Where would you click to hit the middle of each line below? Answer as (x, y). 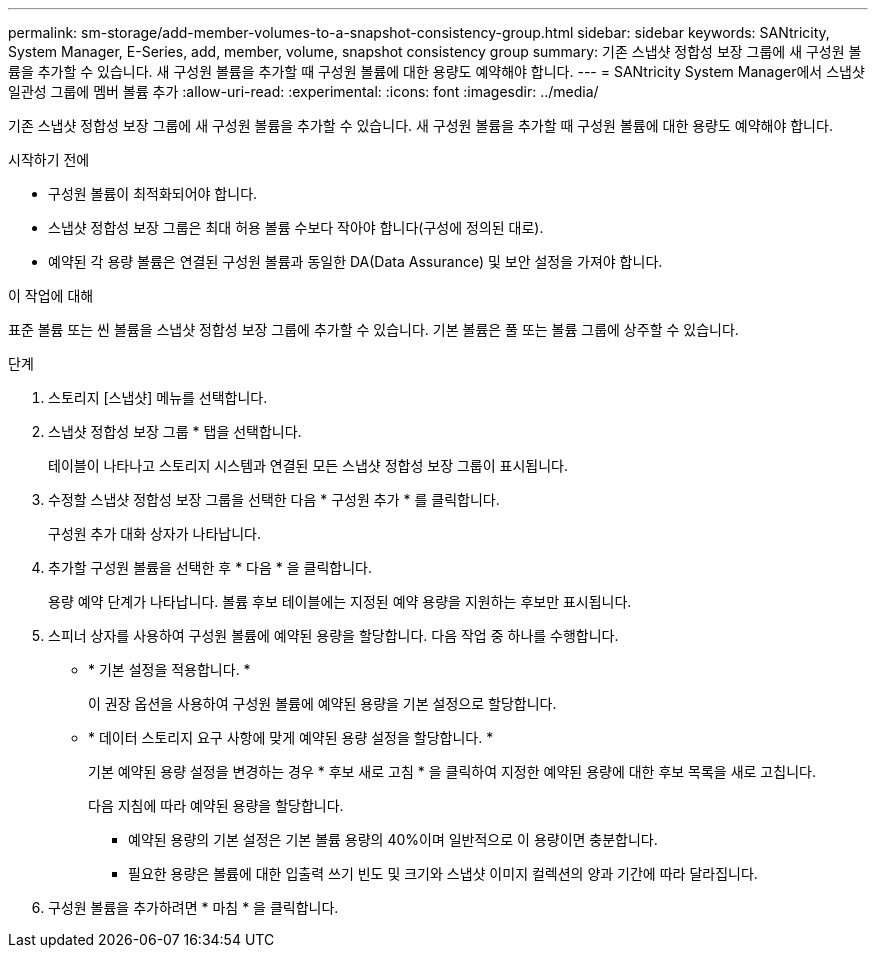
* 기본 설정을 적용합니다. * (169, 669)
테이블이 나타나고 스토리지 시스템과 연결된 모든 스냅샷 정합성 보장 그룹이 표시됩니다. (308, 465)
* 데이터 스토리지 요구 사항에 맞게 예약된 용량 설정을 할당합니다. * (291, 737)
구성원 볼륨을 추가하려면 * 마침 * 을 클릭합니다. (193, 907)
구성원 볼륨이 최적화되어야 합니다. (153, 193)
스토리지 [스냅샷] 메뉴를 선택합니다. (158, 397)
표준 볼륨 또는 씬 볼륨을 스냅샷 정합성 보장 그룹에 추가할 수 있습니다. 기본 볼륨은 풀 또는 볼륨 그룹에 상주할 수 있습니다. (373, 329)
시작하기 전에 (49, 159)
